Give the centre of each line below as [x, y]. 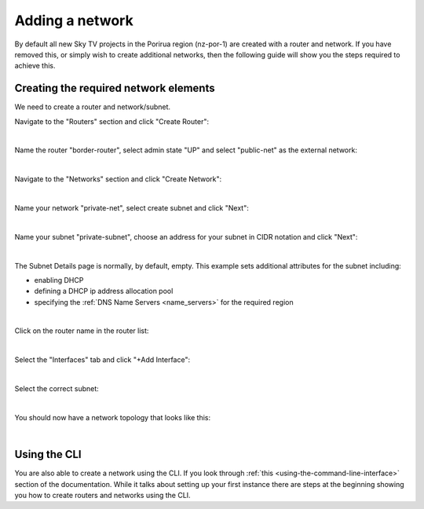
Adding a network [74, 20]
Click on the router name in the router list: [82, 331]
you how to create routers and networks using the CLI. [103, 495]
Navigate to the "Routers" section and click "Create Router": [112, 121]
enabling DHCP [59, 280]
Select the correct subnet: [57, 389]
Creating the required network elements [115, 88]
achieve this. [35, 66]
